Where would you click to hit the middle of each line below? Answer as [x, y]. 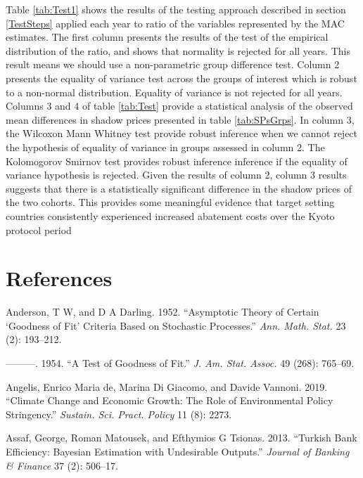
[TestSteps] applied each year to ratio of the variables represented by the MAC [175, 23]
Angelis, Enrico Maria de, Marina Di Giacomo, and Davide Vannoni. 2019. [167, 386]
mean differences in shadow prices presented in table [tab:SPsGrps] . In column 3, [180, 119]
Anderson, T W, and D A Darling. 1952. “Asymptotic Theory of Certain [163, 312]
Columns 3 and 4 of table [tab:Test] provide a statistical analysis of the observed [179, 106]
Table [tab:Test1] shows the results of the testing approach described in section [176, 9]
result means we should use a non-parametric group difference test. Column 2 [173, 64]
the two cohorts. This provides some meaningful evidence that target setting [170, 202]
